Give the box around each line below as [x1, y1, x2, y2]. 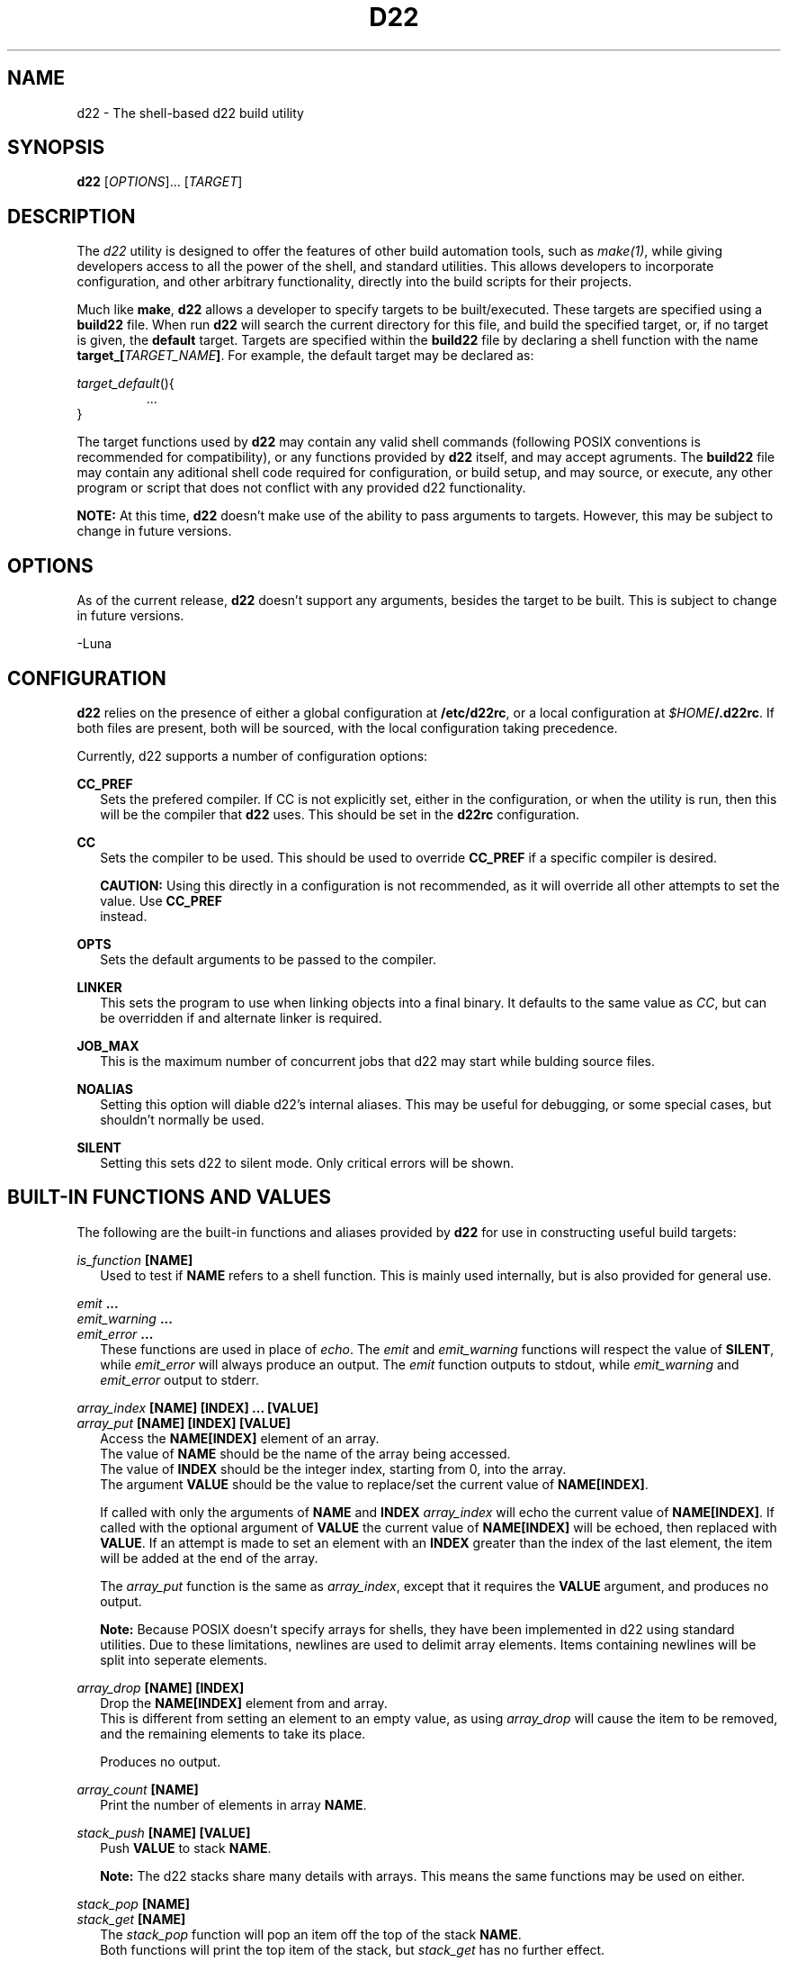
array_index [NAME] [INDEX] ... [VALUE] [76, 1399, 319, 1415]
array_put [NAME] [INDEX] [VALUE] [76, 1414, 291, 1431]
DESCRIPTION [7, 204, 136, 228]
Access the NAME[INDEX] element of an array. [100, 1430, 380, 1446]
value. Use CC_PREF [100, 892, 222, 908]
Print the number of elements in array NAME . [100, 1796, 367, 1812]
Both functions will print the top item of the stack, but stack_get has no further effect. [100, 1941, 605, 1957]
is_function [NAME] [76, 1252, 193, 1268]
